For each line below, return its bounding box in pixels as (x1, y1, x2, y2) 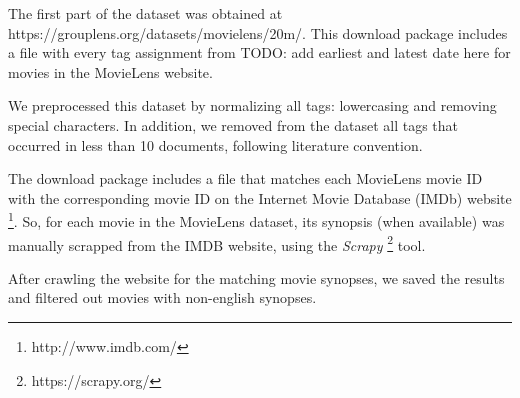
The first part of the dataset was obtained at (8, 3, 283, 23)
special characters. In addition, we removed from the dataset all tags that (8, 114, 458, 135)
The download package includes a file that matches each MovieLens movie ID (8, 168, 483, 189)
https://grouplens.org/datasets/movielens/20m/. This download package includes (8, 22, 508, 43)
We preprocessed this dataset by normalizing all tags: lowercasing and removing (8, 95, 497, 116)
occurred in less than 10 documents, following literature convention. (8, 134, 423, 155)
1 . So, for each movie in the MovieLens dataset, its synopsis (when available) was (8, 208, 505, 231)
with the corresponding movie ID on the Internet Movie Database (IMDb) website (8, 187, 512, 208)
